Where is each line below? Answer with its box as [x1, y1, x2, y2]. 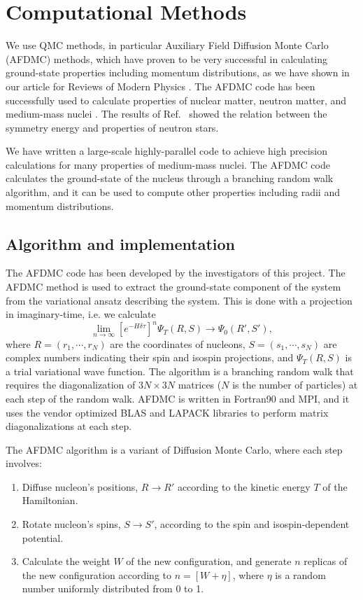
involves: [6, 456, 42, 470]
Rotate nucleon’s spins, [22, 517, 121, 531]
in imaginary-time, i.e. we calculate [6, 307, 156, 321]
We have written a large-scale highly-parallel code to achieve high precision [6, 144, 327, 158]
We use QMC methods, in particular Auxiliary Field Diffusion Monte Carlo [6, 38, 329, 53]
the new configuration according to [22, 567, 172, 582]
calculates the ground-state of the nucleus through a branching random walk [6, 171, 334, 186]
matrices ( [178, 377, 222, 392]
